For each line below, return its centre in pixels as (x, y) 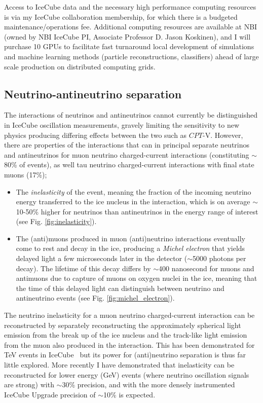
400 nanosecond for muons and (206, 268)
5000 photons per (219, 258)
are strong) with (29, 384)
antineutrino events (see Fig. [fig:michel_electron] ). (95, 298)
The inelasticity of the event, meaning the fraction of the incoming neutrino (134, 191)
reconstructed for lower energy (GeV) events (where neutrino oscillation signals (127, 374)
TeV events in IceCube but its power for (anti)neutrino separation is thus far (125, 355)
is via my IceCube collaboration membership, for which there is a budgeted (121, 16)
